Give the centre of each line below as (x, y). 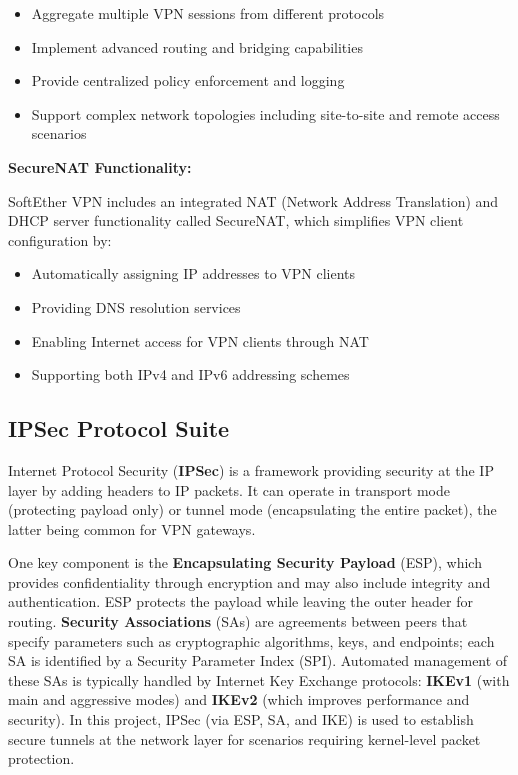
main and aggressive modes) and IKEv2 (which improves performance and (239, 699)
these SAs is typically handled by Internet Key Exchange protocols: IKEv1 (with (259, 679)
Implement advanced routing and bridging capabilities (197, 46)
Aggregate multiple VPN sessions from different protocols (208, 13)
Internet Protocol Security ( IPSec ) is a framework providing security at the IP (251, 469)
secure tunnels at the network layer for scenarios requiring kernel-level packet (244, 738)
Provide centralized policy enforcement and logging (188, 80)
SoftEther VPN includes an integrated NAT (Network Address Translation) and (253, 200)
